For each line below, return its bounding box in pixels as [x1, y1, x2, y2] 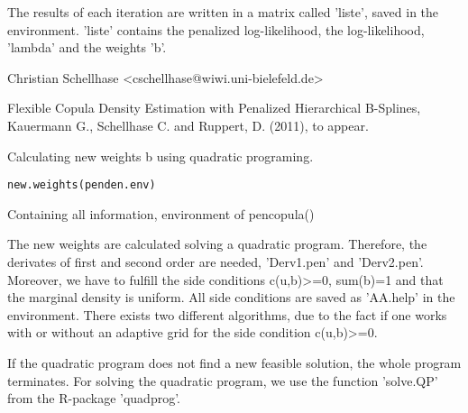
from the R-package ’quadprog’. [7, 389, 181, 408]
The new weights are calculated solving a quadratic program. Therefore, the [7, 234, 427, 253]
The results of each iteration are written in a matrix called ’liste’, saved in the [7, 3, 439, 21]
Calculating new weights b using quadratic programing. [7, 146, 314, 165]
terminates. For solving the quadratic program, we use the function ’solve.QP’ [7, 371, 438, 390]
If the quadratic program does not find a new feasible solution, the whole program [7, 353, 462, 372]
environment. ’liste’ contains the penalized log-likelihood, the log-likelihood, [7, 20, 425, 39]
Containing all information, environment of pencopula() [7, 204, 315, 223]
